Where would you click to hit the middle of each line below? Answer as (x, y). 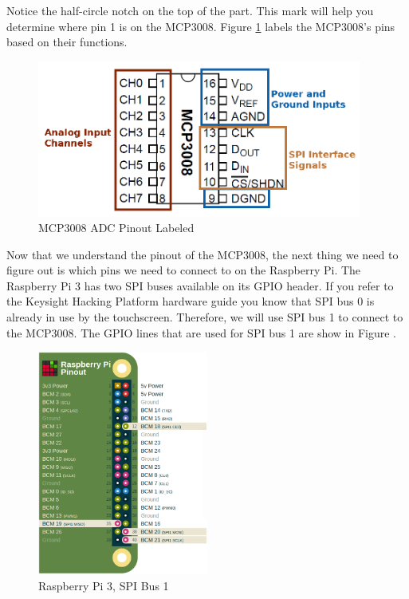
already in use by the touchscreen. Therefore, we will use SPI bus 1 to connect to (205, 317)
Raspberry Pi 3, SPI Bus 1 (104, 585)
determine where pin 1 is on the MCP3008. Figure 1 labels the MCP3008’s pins (201, 26)
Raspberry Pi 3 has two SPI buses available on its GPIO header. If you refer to (200, 285)
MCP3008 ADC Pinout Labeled (116, 228)
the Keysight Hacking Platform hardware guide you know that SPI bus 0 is (191, 301)
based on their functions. (67, 42)
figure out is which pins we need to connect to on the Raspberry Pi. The (184, 270)
